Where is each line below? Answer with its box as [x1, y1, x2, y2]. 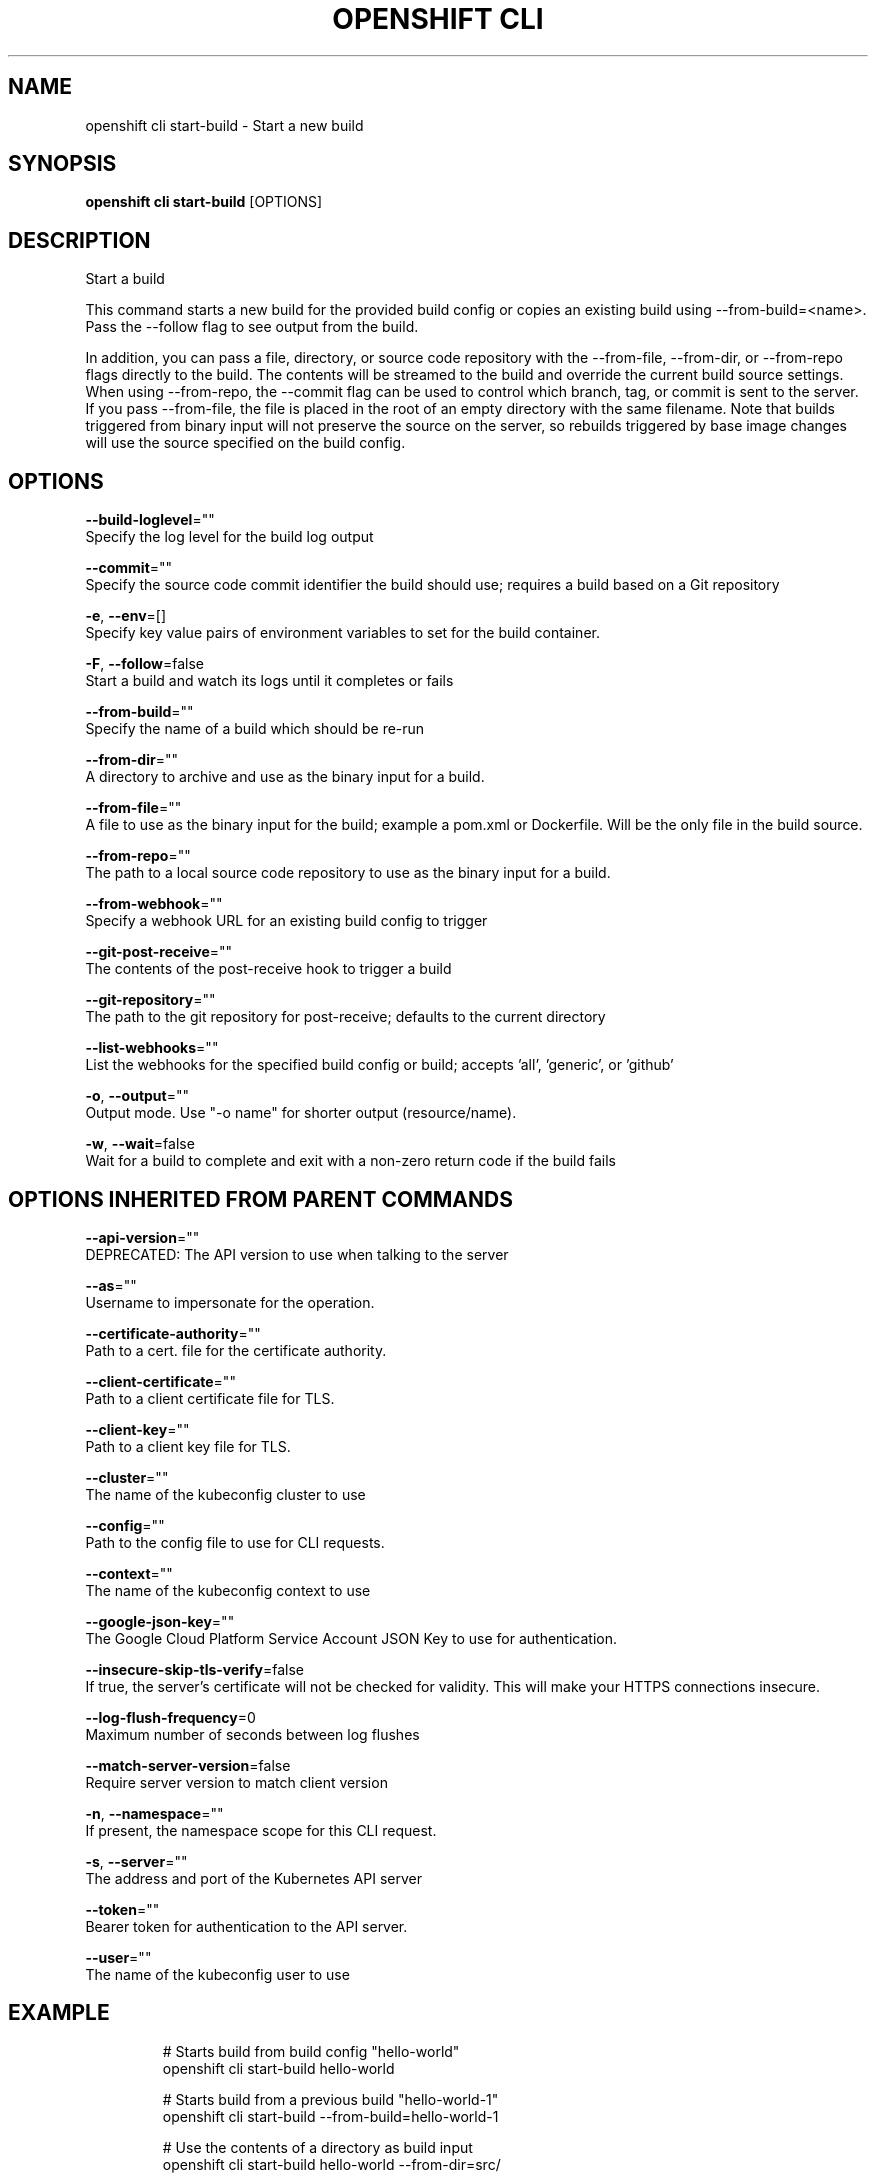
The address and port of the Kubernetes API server [85, 1869, 422, 1887]
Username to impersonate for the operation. [85, 1293, 375, 1311]
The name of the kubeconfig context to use [85, 1581, 371, 1599]
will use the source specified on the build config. [85, 434, 406, 452]
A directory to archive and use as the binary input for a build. [85, 768, 485, 786]
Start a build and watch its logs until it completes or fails [85, 672, 454, 690]
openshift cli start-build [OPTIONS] [85, 193, 323, 211]
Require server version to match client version [85, 1773, 388, 1791]
